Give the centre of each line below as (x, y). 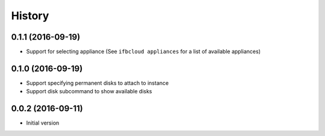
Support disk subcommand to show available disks (89, 91)
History (30, 16)
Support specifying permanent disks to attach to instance (97, 83)
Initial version (43, 123)
